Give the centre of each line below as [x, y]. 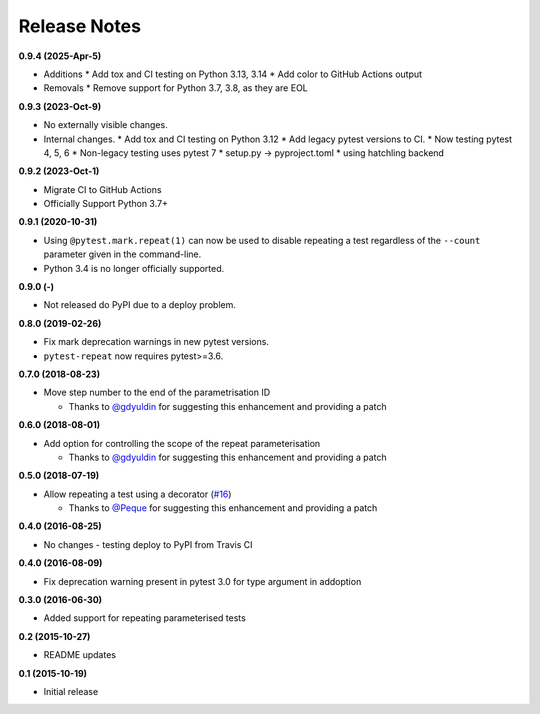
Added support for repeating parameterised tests [145, 618]
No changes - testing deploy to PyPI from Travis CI [148, 544]
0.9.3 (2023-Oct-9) [60, 106]
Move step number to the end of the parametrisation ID [157, 392]
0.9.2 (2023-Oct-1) [59, 171]
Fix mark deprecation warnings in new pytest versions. [156, 342]
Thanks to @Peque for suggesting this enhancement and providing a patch [223, 508]
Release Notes [80, 26]
